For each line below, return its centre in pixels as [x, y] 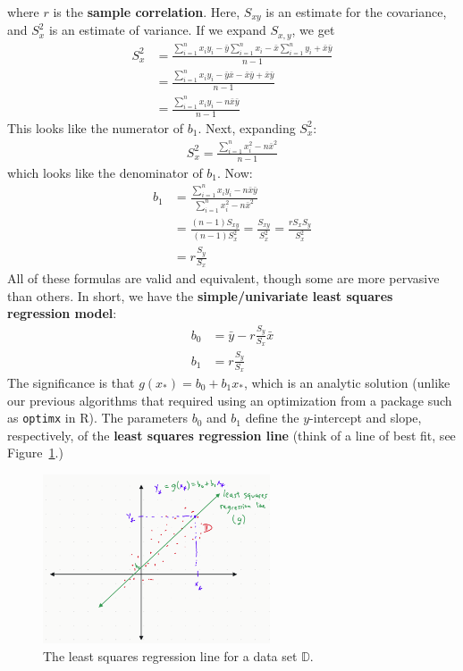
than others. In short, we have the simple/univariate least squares [200, 295]
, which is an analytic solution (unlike [347, 383]
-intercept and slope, [366, 418]
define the [272, 418]
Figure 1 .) [35, 453]
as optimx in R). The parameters [98, 418]
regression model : [62, 313]
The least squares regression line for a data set [170, 655]
